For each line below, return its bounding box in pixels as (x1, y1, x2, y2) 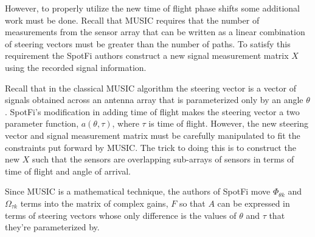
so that (179, 196, 206, 209)
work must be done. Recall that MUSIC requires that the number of (5, 13, 260, 26)
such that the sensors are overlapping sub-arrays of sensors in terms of (32, 153, 294, 165)
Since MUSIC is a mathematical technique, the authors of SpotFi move (5, 185, 271, 198)
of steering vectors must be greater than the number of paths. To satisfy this (5, 37, 291, 50)
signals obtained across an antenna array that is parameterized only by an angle (5, 93, 303, 106)
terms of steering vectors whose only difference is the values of (5, 209, 237, 221)
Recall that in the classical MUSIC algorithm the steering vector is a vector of (5, 81, 296, 94)
